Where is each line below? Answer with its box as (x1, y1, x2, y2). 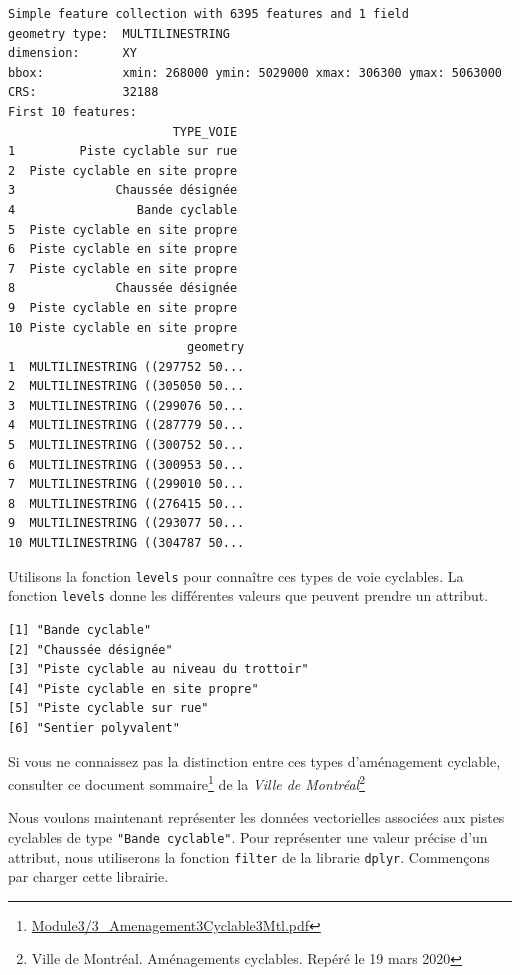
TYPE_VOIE (172, 124, 238, 139)
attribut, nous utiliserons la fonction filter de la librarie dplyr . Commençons (8, 846, 490, 867)
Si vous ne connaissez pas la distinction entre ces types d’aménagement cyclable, (8, 750, 501, 771)
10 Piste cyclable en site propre (8, 320, 238, 335)
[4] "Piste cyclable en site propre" (8, 681, 259, 696)
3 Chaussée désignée (8, 183, 238, 198)
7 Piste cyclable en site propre (8, 261, 238, 276)
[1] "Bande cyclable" (8, 622, 152, 637)
